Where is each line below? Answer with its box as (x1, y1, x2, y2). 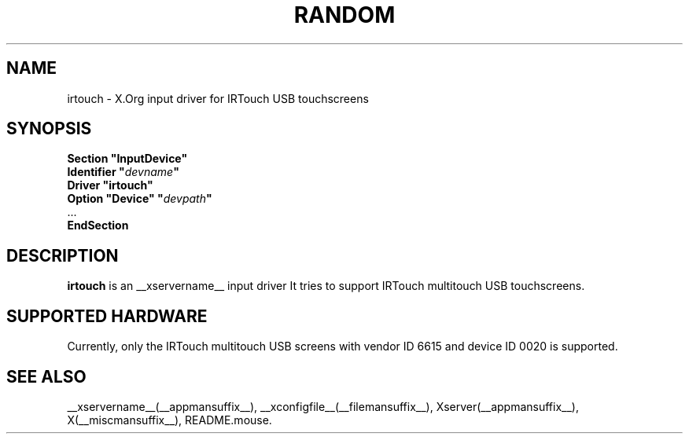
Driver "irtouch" (67, 178, 153, 192)
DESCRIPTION (6, 245, 119, 266)
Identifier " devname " (67, 165, 179, 179)
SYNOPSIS (6, 119, 92, 139)
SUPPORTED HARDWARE (6, 306, 208, 326)
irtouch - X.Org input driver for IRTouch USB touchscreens (67, 91, 369, 105)
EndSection (67, 218, 129, 233)
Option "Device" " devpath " (67, 192, 212, 206)
